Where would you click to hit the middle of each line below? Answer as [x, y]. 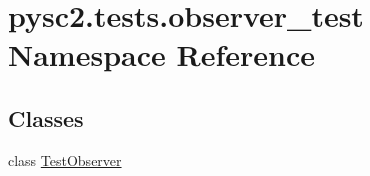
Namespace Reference [161, 54]
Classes [46, 117]
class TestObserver [65, 159]
